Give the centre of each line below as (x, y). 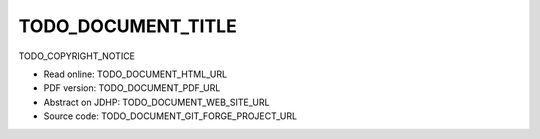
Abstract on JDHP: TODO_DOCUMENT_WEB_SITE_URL (156, 102)
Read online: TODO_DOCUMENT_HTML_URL (135, 74)
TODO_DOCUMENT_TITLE (127, 26)
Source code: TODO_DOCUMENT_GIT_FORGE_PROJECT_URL (170, 116)
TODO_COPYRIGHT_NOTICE (76, 56)
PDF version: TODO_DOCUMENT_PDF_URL (132, 88)
